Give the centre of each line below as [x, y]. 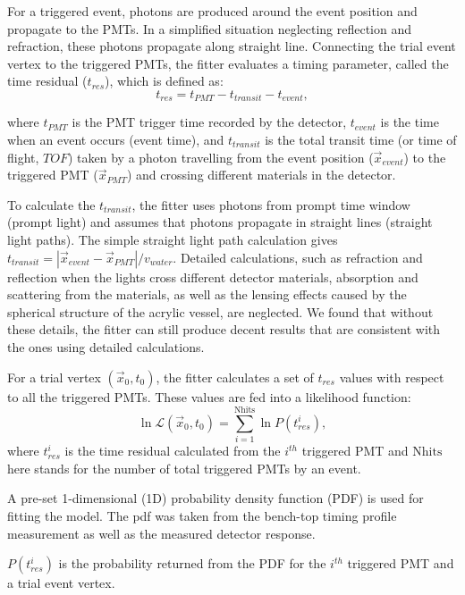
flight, [23, 157]
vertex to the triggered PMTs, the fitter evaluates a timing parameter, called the [228, 63]
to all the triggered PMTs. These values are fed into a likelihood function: [209, 396]
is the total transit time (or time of [361, 140]
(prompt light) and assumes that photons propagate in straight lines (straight [220, 222]
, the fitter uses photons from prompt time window [271, 204]
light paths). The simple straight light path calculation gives [173, 239]
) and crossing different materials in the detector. [261, 175]
